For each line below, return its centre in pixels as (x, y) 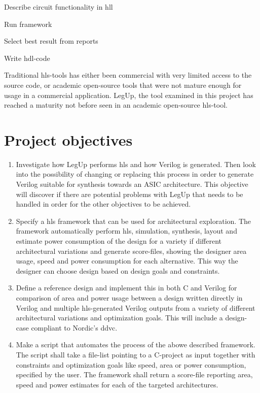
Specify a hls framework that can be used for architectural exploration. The (134, 221)
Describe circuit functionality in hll (59, 7)
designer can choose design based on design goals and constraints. (118, 270)
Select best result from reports (51, 41)
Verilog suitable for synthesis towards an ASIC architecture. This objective (132, 184)
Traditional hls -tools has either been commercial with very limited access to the (128, 75)
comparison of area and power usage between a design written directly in (129, 298)
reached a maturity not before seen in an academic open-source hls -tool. (116, 105)
